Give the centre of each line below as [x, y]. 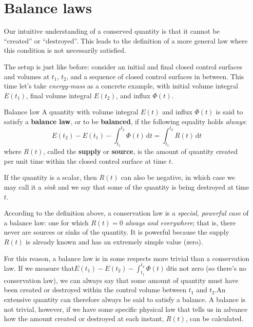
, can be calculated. [214, 318]
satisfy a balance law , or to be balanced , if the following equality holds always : [126, 121]
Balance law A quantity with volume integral [71, 112]
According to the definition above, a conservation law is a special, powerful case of [126, 213]
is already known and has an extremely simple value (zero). [114, 241]
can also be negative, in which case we [178, 177]
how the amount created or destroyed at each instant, [84, 318]
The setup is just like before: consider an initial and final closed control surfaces [123, 66]
